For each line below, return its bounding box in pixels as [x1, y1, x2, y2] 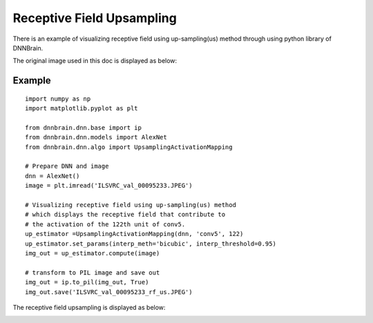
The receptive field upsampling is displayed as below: [12, 303, 166, 311]
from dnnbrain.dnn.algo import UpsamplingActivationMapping [25, 143, 233, 151]
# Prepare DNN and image [25, 162, 109, 170]
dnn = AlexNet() [25, 172, 80, 179]
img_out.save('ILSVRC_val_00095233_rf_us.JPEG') [25, 288, 193, 296]
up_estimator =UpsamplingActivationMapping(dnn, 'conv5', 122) [25, 230, 244, 238]
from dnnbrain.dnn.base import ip [25, 124, 142, 131]
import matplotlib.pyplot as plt [25, 104, 138, 112]
